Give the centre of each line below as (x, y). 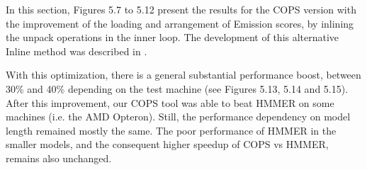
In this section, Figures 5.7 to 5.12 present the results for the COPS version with (181, 9)
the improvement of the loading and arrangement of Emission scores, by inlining (180, 23)
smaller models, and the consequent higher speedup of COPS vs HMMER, (167, 144)
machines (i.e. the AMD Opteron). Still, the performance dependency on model (178, 117)
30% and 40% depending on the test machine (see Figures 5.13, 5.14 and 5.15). (177, 88)
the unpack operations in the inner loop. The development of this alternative (173, 37)
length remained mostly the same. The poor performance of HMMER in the (171, 130)
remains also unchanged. (59, 158)
